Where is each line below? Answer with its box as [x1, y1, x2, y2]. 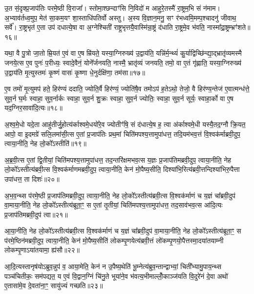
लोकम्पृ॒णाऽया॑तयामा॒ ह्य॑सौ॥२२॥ [4, 245, 80, 255]
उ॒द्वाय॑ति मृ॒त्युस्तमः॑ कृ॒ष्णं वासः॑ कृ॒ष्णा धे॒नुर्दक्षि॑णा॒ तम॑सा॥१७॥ [4, 67, 146, 77]
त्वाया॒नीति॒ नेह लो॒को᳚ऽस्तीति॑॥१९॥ [4, 138, 86, 148]
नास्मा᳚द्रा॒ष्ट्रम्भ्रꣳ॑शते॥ [207, 22, 251, 32]
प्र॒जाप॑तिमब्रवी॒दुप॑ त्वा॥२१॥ [4, 209, 68, 219]
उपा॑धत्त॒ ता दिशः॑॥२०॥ [4, 173, 60, 184]
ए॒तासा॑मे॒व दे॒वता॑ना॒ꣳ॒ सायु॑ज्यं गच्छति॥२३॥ [4, 280, 103, 291]
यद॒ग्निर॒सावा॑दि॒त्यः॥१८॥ [4, 103, 63, 113]
